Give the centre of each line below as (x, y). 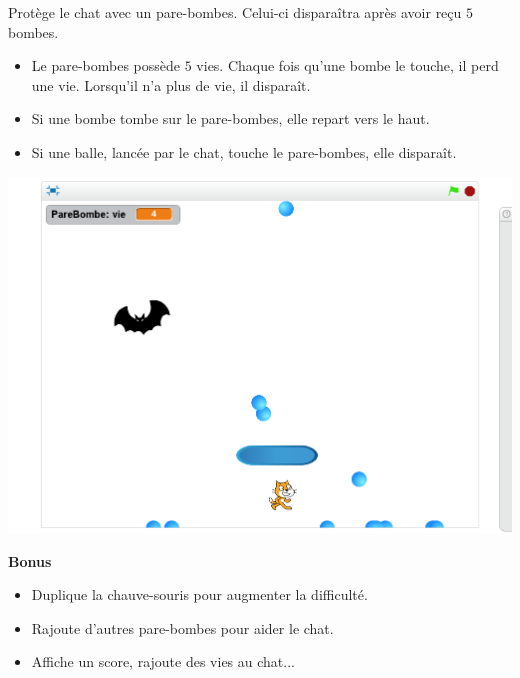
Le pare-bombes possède (106, 65)
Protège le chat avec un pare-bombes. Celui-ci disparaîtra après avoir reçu (235, 12)
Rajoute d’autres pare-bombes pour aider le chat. (182, 627)
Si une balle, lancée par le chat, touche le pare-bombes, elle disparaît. (244, 151)
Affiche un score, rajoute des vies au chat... (163, 661)
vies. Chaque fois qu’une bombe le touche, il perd (347, 65)
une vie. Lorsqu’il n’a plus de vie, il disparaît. (171, 84)
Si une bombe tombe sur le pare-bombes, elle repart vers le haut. (230, 118)
